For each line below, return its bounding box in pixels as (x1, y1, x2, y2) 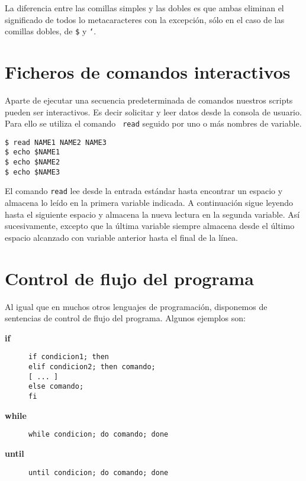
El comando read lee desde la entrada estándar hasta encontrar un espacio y (5, 185, 283, 197)
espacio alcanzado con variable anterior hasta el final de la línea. (5, 231, 238, 243)
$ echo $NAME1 (5, 148, 60, 157)
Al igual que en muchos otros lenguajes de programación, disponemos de (5, 300, 268, 312)
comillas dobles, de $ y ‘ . (5, 25, 96, 37)
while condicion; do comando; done (28, 430, 169, 439)
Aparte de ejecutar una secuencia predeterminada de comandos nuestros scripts (5, 93, 293, 106)
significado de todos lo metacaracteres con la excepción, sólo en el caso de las (5, 13, 285, 25)
